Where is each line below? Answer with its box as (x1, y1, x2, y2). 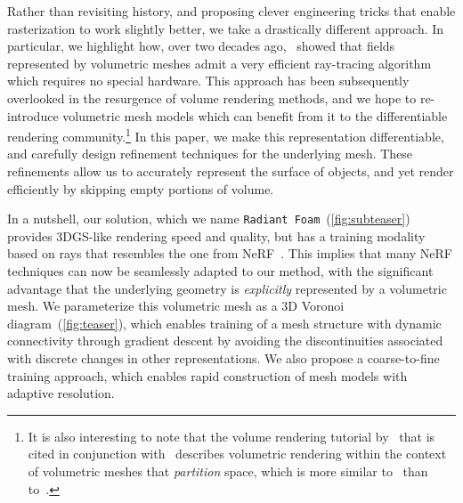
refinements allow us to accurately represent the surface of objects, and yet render (7, 162, 454, 180)
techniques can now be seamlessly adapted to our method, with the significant (7, 262, 434, 280)
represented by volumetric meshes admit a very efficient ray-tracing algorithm (7, 53, 432, 72)
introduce (7, 106, 59, 125)
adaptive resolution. (7, 384, 115, 402)
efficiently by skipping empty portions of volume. (7, 179, 274, 198)
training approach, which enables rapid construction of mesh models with (7, 366, 408, 385)
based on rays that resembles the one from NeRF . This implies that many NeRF (7, 244, 452, 263)
